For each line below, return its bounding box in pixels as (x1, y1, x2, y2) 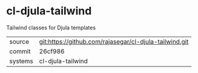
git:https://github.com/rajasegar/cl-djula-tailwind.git (39, 37, 189, 45)
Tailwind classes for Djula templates (6, 24, 96, 31)
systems (9, 57, 33, 65)
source (9, 37, 29, 45)
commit (9, 47, 31, 55)
